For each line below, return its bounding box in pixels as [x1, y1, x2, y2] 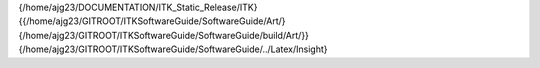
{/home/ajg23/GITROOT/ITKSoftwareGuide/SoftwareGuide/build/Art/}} [18, 29, 310, 41]
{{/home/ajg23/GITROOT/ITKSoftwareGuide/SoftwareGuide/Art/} [18, 15, 286, 27]
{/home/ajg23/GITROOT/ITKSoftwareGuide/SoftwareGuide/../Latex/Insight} [18, 43, 328, 55]
